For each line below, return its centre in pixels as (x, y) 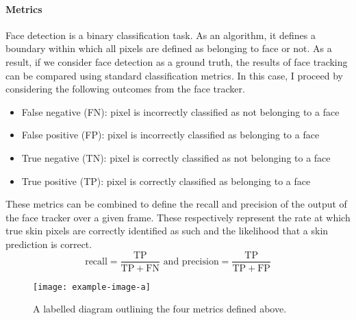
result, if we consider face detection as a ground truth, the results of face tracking (177, 61)
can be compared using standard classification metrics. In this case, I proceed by (174, 75)
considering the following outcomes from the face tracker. (125, 89)
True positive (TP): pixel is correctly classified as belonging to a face (166, 181)
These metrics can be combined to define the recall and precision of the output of (176, 204)
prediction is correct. (49, 244)
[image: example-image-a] (92, 287)
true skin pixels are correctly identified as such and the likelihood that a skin (167, 231)
